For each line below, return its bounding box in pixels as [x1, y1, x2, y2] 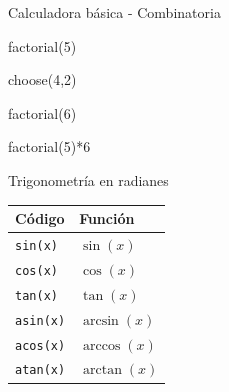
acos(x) [15, 338, 66, 353]
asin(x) [15, 313, 66, 328]
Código [15, 208, 65, 229]
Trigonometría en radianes [8, 169, 169, 190]
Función [79, 208, 135, 229]
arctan [83, 363, 122, 378]
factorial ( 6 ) [8, 102, 77, 123]
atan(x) [15, 363, 66, 378]
